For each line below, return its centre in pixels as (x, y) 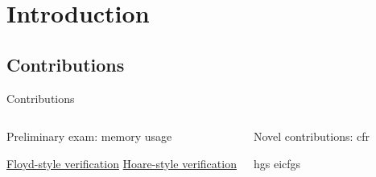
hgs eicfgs (277, 163)
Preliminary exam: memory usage (89, 136)
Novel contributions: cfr (312, 136)
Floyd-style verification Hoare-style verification (122, 163)
